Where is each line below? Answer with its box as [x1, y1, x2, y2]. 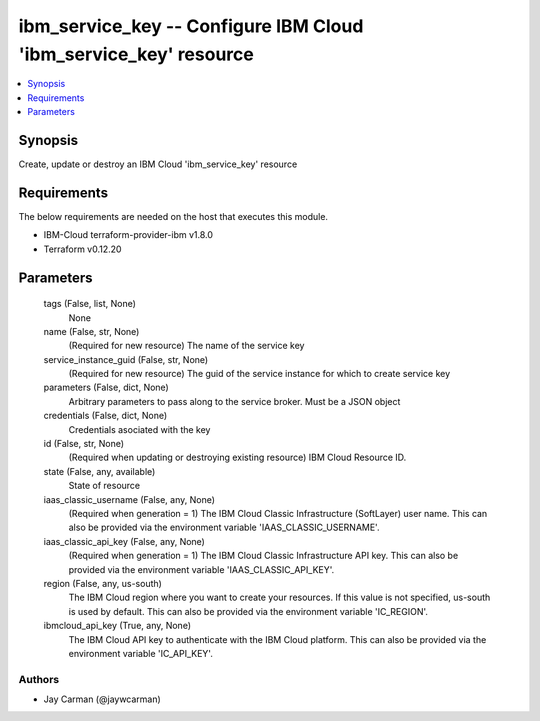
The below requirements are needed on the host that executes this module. [18, 210, 329, 222]
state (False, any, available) [43, 465, 156, 477]
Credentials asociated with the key [68, 423, 211, 435]
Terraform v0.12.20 [43, 243, 122, 255]
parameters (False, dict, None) [43, 381, 169, 394]
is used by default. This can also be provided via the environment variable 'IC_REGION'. [68, 605, 429, 617]
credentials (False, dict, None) [43, 410, 168, 422]
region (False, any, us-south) [43, 577, 162, 589]
